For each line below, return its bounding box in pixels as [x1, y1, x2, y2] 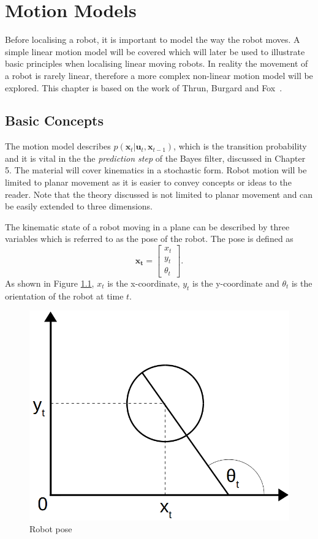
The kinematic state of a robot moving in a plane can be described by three [5, 220, 290, 233]
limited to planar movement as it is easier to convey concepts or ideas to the [5, 176, 292, 189]
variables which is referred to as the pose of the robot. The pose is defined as [5, 232, 293, 245]
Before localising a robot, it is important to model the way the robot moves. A [5, 33, 300, 46]
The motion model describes [5, 140, 111, 153]
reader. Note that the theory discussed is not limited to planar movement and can [5, 187, 313, 200]
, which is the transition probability [173, 140, 307, 153]
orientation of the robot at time [5, 289, 124, 302]
